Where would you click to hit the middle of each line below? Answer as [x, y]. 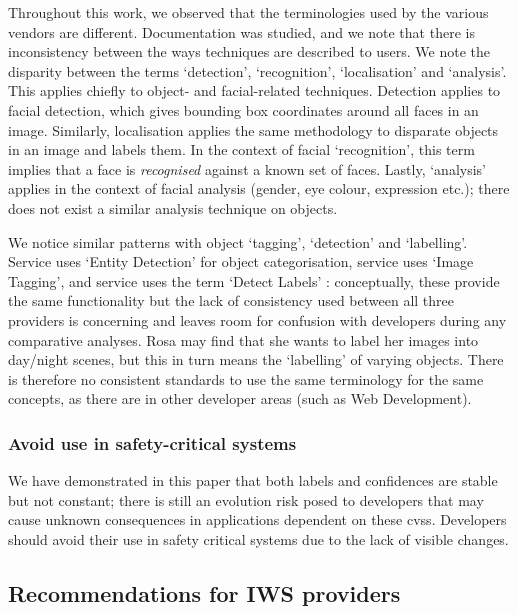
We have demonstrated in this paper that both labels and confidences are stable [253, 480]
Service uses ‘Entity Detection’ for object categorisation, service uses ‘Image [241, 261]
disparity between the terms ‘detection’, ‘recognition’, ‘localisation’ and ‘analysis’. [257, 70]
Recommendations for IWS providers [204, 592]
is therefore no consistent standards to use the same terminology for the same [246, 378]
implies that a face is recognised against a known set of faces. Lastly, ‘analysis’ [247, 168]
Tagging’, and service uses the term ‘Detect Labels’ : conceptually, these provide [254, 280]
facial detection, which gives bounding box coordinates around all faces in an [243, 109]
